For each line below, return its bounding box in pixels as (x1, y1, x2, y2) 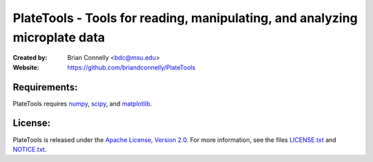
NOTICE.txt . (12, 145, 47, 153)
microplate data (12, 30, 105, 45)
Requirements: (12, 81, 78, 93)
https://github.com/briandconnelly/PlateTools (67, 63, 196, 72)
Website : (12, 63, 39, 72)
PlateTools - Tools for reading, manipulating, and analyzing (12, 10, 358, 26)
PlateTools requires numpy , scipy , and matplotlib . (12, 99, 152, 108)
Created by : (12, 54, 48, 62)
